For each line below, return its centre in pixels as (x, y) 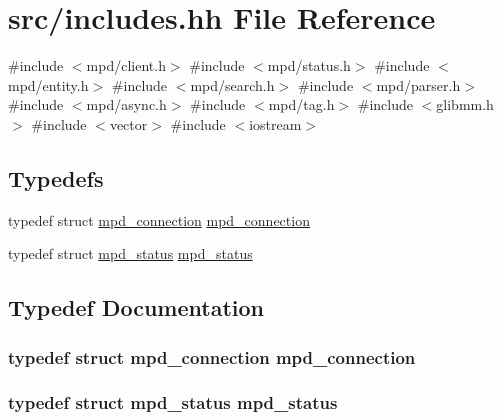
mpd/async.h (126, 104)
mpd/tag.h (301, 104)
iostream (275, 123)
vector (128, 123)
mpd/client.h (126, 65)
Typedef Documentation (136, 307)
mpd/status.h (309, 65)
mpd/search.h (232, 84)
